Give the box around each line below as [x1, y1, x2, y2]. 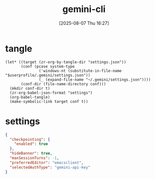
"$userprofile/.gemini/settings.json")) [5, 73, 91, 78]
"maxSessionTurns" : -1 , [9, 155, 59, 160]
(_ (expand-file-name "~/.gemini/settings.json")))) [38, 77, 151, 82]
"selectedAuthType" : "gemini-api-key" [9, 164, 91, 170]
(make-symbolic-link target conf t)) [9, 99, 88, 104]
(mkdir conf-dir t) [9, 86, 50, 91]
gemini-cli [62, 4, 106, 15]
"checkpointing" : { [9, 137, 50, 142]
